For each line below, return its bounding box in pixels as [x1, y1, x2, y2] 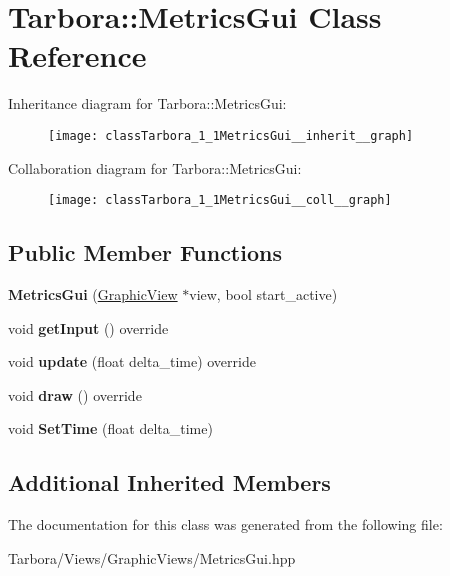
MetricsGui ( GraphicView [8, 284, 178, 305]
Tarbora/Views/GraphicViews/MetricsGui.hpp [8, 547, 296, 568]
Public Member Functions [8, 237, 282, 268]
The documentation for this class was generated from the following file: [8, 514, 443, 535]
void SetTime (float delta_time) [8, 418, 213, 439]
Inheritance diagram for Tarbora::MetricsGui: [8, 93, 287, 114]
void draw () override [8, 384, 142, 405]
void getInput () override [8, 317, 169, 338]
